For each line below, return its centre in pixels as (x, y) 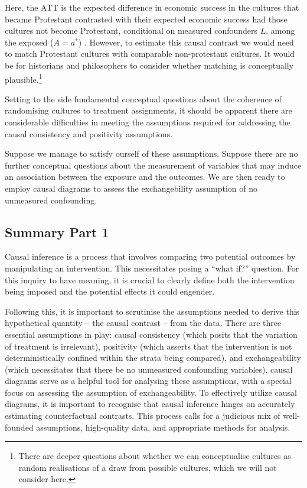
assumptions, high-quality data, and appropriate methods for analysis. (163, 427)
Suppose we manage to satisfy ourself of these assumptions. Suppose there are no (151, 153)
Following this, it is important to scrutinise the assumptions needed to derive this (152, 311)
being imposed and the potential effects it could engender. (110, 291)
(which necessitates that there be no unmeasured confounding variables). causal (149, 369)
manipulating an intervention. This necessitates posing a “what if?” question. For (152, 268)
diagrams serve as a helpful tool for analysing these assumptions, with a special (148, 381)
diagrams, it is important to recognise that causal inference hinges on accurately (150, 404)
